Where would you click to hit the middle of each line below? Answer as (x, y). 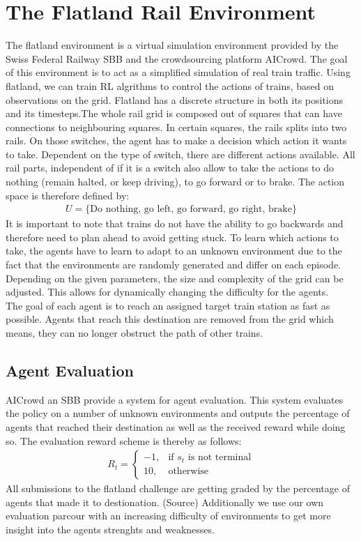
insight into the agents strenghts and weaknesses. (110, 529)
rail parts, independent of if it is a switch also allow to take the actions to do (170, 168)
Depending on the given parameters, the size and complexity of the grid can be (175, 278)
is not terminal (220, 458)
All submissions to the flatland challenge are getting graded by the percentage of (178, 488)
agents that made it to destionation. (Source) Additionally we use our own (165, 502)
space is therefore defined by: (68, 195)
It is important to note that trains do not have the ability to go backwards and (175, 223)
